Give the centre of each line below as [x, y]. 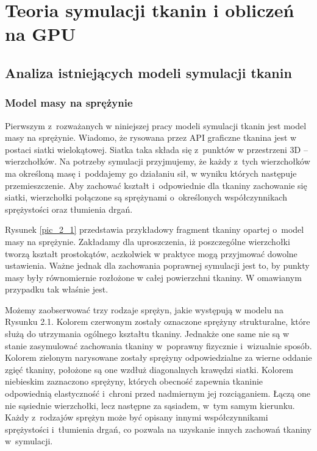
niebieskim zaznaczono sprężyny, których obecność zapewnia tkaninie [134, 381]
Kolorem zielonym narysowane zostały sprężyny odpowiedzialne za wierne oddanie [158, 357]
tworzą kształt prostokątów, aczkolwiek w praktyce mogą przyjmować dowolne [151, 253]
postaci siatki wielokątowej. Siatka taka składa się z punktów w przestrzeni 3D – [156, 149]
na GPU [41, 34]
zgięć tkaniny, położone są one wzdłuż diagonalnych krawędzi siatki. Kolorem [149, 369]
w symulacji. [29, 441]
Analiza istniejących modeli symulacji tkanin [148, 72]
